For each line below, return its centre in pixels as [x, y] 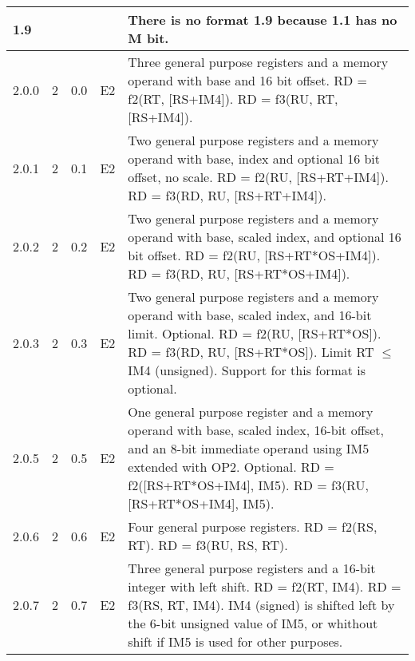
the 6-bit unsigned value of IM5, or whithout [253, 623]
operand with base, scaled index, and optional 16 [265, 237]
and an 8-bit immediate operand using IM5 [249, 448]
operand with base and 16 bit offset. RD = [248, 80]
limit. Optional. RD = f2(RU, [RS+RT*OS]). [255, 333]
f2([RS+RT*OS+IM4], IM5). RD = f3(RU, [248, 485]
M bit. [148, 38]
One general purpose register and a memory [251, 412]
